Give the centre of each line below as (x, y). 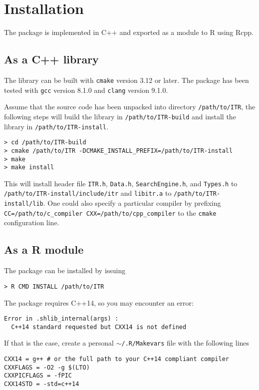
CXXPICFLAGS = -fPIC (38, 376)
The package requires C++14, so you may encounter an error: (99, 302)
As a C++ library (51, 59)
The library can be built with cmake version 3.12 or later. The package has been (127, 80)
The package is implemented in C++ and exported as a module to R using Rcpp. (129, 32)
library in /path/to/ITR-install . (56, 126)
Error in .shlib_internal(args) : (61, 319)
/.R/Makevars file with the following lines (185, 343)
